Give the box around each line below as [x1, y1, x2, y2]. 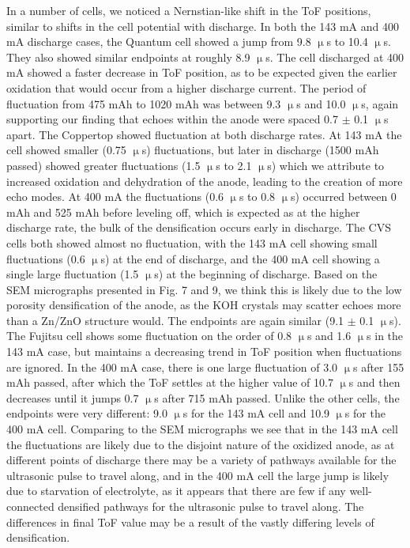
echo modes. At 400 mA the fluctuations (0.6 [6, 188, 224, 205]
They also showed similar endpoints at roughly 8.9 [6, 48, 250, 65]
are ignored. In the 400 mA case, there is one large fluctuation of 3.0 [6, 358, 338, 375]
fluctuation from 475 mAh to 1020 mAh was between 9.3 [6, 95, 281, 111]
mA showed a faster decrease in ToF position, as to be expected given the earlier [6, 64, 397, 81]
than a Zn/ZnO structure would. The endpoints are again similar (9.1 [6, 312, 344, 328]
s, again [361, 95, 399, 111]
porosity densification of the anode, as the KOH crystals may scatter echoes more [6, 297, 401, 313]
